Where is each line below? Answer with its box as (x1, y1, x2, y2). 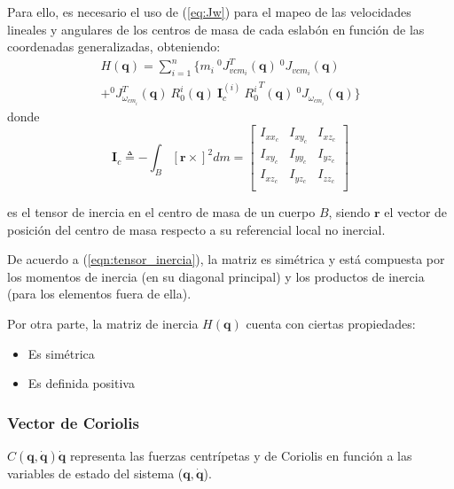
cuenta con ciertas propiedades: (246, 314, 416, 332)
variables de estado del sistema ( (7, 463, 184, 482)
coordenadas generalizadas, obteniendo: (7, 37, 221, 56)
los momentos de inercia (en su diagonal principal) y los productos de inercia (7, 267, 425, 285)
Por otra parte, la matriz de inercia (7, 314, 199, 332)
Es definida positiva (27, 374, 135, 392)
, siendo (328, 203, 371, 221)
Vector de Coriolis (7, 411, 139, 433)
